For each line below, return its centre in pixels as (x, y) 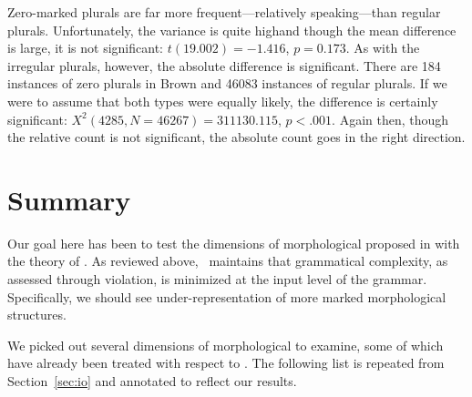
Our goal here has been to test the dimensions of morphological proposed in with (234, 243)
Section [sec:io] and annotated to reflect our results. (152, 381)
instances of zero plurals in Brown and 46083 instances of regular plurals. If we (227, 83)
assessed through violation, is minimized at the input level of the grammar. (217, 279)
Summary (69, 199)
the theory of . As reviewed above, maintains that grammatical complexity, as (228, 261)
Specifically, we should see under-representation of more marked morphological (227, 296)
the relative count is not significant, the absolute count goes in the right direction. (236, 137)
